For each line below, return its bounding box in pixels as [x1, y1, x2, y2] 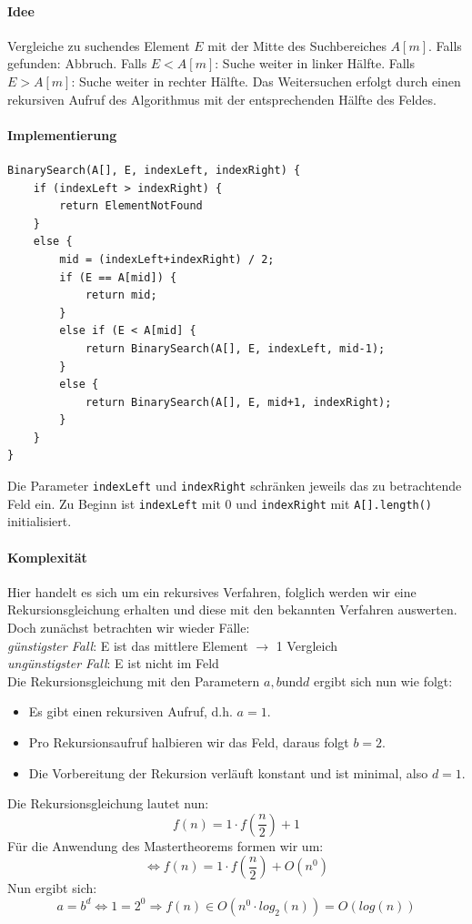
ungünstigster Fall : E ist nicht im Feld [7, 654, 219, 673]
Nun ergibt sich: [7, 878, 97, 898]
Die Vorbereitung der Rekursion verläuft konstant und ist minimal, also [28, 763, 428, 782]
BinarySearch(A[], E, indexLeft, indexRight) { [7, 163, 301, 177]
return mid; [85, 289, 157, 302]
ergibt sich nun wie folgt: [313, 671, 453, 690]
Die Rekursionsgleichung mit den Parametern [7, 671, 260, 690]
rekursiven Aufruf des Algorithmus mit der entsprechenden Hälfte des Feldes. [7, 89, 437, 108]
